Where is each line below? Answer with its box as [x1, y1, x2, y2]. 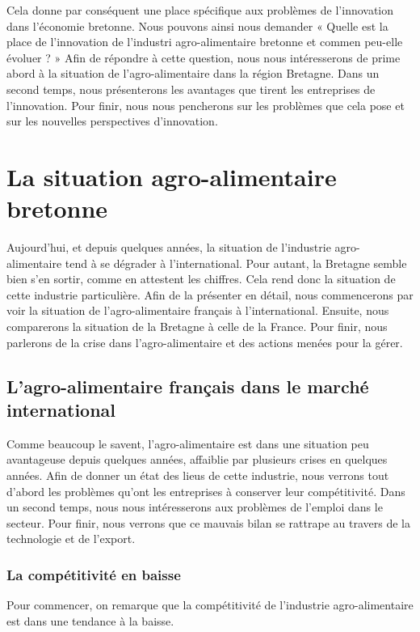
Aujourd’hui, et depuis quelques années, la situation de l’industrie [6, 239, 331, 256]
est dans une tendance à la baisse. [6, 612, 174, 629]
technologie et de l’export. [6, 530, 136, 547]
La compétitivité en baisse [6, 564, 181, 584]
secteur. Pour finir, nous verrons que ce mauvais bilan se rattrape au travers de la [6, 514, 410, 531]
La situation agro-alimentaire [6, 159, 337, 193]
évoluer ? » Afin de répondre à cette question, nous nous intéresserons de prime [6, 49, 401, 66]
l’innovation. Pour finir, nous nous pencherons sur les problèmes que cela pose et [6, 96, 405, 113]
